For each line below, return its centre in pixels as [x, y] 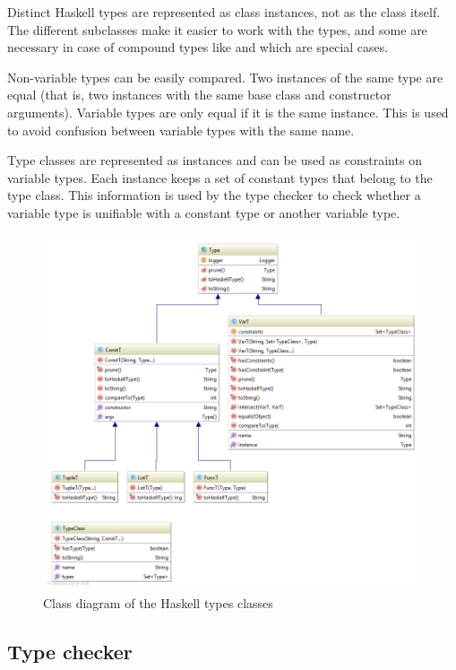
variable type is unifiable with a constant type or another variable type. [204, 212]
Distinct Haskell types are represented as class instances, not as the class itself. [224, 12]
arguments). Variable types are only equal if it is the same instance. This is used [228, 112]
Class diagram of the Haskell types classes [158, 602]
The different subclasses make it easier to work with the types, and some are [217, 29]
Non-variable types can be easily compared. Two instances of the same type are [225, 77]
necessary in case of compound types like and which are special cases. [198, 47]
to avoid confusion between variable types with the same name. [181, 130]
